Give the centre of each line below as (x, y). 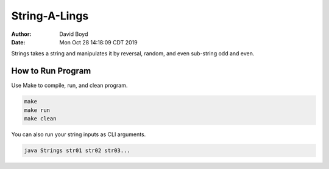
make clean (40, 119)
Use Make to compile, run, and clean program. (69, 86)
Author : (21, 34)
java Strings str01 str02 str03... (77, 150)
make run (37, 110)
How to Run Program (51, 71)
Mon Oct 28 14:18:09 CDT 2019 (98, 42)
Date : (18, 42)
